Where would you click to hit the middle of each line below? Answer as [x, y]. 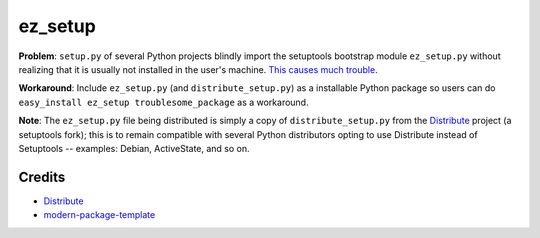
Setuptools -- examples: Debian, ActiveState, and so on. [134, 148]
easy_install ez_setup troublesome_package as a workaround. [163, 102]
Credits [42, 176]
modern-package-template [99, 215]
